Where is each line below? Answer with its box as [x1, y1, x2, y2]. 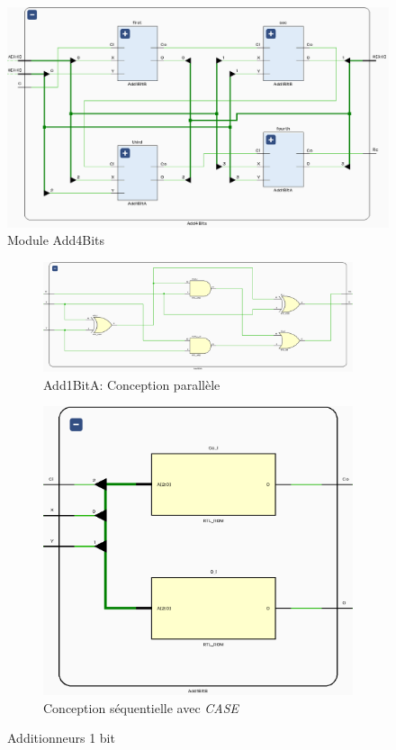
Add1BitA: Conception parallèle [43, 375, 220, 393]
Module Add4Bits [7, 230, 105, 249]
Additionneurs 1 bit [7, 728, 115, 747]
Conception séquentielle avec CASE [43, 698, 239, 717]
